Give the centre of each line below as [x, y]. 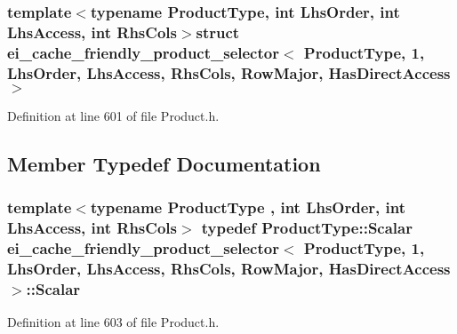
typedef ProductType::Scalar [307, 228]
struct [218, 32]
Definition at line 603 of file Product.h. [113, 322]
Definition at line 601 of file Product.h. [113, 115]
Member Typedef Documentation [164, 163]
